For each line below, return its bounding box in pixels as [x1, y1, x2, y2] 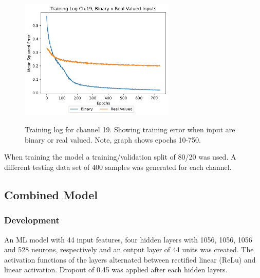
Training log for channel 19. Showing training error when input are [25, 124, 235, 135]
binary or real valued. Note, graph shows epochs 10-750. [25, 134, 201, 145]
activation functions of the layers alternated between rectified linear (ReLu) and [4, 254, 256, 265]
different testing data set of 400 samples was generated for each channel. [4, 161, 232, 172]
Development [4, 214, 60, 227]
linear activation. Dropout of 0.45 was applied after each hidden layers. [4, 264, 228, 275]
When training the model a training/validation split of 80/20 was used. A [4, 151, 236, 162]
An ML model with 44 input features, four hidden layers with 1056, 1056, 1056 [4, 234, 252, 245]
